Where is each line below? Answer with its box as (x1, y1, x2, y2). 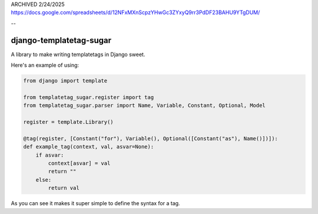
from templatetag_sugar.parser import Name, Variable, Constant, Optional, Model (23, 102, 266, 109)
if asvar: (35, 152, 64, 159)
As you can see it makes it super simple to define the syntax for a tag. (11, 200, 180, 207)
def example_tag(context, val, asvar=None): (23, 143, 154, 150)
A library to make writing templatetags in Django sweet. (11, 51, 145, 58)
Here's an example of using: (11, 62, 79, 69)
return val (48, 185, 79, 192)
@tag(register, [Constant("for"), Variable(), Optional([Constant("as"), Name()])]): (23, 135, 278, 141)
